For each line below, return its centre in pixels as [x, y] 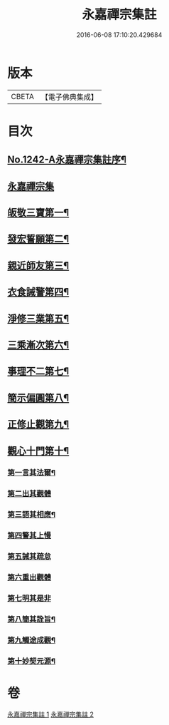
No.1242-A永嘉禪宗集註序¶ [67, 160]
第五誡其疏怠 [29, 557]
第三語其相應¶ [31, 515]
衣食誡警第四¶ [38, 292]
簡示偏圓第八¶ [38, 397]
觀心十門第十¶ [38, 451]
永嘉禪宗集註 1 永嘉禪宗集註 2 [51, 714]
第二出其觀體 [29, 494]
